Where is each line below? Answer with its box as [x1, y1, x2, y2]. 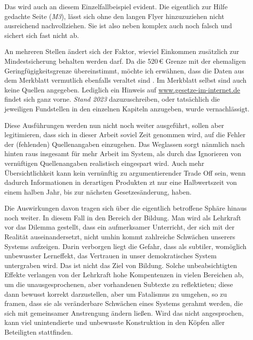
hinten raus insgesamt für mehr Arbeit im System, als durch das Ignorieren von [4, 148, 241, 159]
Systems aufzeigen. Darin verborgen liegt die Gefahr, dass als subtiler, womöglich [4, 241, 247, 251]
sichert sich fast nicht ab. [4, 30, 79, 40]
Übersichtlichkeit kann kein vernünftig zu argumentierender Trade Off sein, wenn [4, 167, 246, 178]
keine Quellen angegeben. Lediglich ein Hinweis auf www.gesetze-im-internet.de [4, 84, 240, 94]
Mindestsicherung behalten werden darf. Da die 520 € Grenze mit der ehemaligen [4, 55, 246, 66]
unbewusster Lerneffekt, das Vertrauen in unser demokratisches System [4, 251, 217, 261]
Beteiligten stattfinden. [4, 327, 73, 337]
